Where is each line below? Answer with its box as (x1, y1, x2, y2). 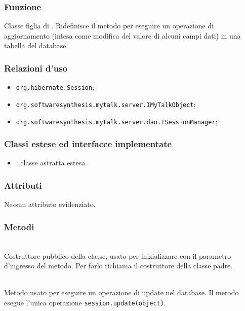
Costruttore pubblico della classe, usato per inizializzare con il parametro (4, 250, 231, 261)
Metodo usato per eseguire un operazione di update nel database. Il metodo (4, 287, 239, 298)
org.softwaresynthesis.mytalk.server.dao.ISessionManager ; (16, 116, 218, 126)
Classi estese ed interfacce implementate (4, 137, 172, 150)
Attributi (4, 179, 42, 191)
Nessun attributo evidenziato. (4, 199, 96, 210)
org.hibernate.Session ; (16, 82, 95, 92)
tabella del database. (4, 40, 68, 51)
